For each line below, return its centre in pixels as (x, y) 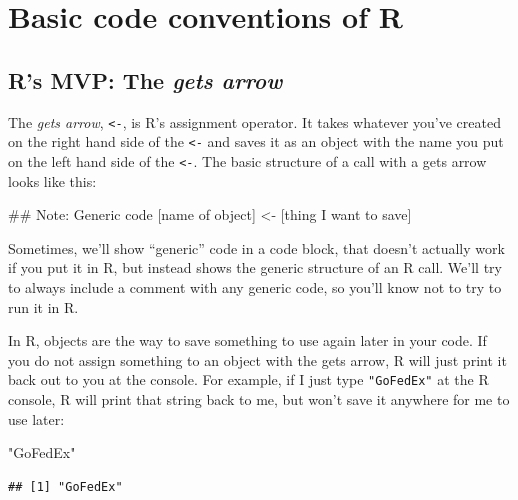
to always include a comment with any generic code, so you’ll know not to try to (255, 286)
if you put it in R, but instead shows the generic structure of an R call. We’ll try (255, 267)
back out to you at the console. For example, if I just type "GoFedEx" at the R (248, 379)
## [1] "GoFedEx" (65, 486)
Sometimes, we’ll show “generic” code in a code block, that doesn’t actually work (256, 247)
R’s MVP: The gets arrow (145, 79)
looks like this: (52, 180)
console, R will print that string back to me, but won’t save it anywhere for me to (259, 398)
